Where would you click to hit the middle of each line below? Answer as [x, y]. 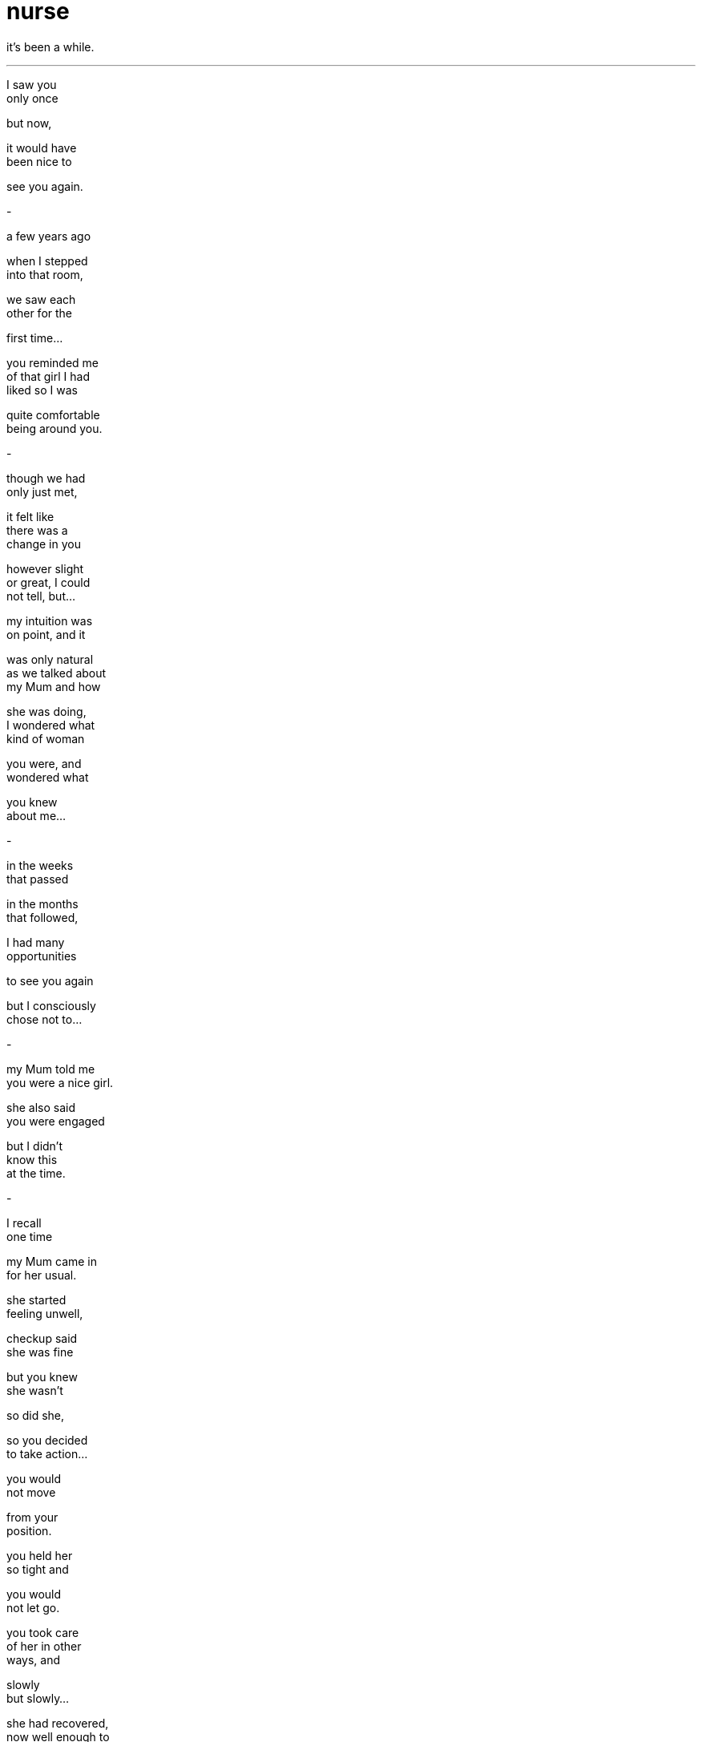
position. [29, 1530]
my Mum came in [52, 1261]
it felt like [30, 516]
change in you [44, 544]
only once [32, 98]
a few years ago [49, 236]
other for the [40, 313]
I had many [36, 942]
